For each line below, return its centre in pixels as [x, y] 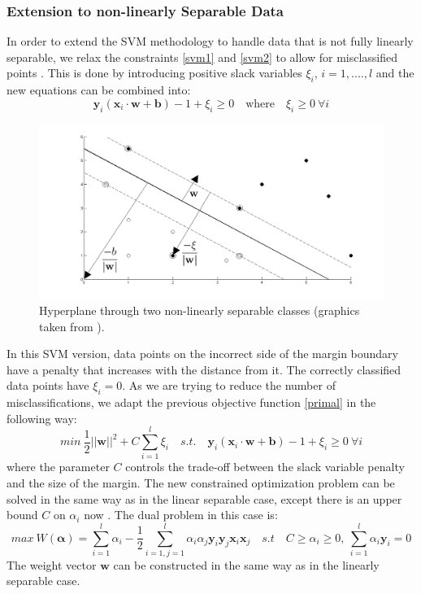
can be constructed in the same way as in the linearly [246, 564]
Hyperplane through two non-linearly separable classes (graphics [200, 310]
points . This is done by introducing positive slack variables [154, 73]
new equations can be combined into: [99, 90]
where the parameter [58, 467]
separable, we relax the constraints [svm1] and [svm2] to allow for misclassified [202, 57]
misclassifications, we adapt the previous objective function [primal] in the [191, 402]
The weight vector [52, 564]
